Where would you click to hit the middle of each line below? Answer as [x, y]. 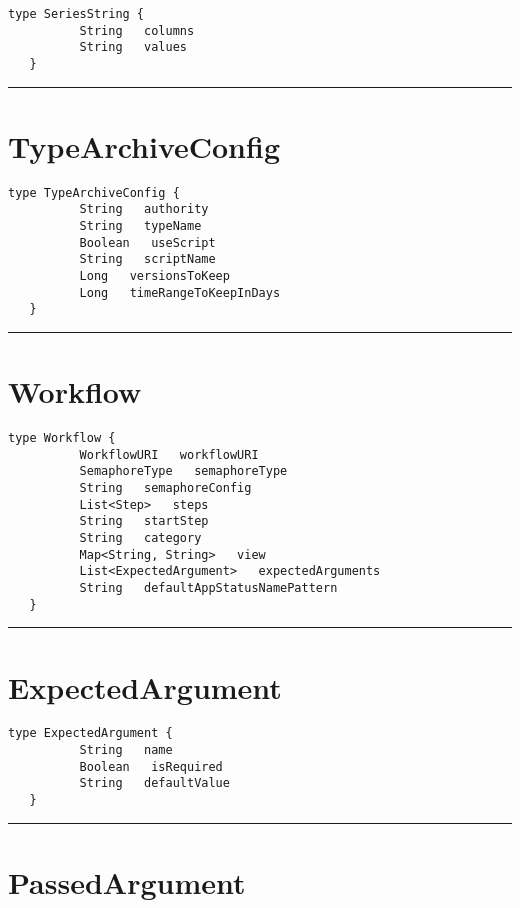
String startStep [144, 521]
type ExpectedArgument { [90, 733]
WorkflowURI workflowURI [169, 454]
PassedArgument [127, 881]
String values [133, 47]
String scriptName [147, 259]
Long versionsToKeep [154, 276]
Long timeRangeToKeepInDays [180, 292]
